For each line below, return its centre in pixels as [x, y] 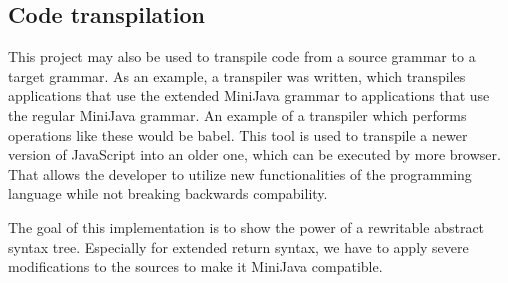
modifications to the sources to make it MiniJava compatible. [195, 266]
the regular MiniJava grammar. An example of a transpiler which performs [237, 114]
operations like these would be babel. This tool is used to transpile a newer [238, 134]
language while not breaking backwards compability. [168, 193]
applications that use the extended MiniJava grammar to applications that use [249, 95]
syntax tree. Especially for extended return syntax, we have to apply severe [238, 246]
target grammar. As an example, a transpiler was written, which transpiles [237, 75]
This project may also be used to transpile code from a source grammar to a [242, 56]
